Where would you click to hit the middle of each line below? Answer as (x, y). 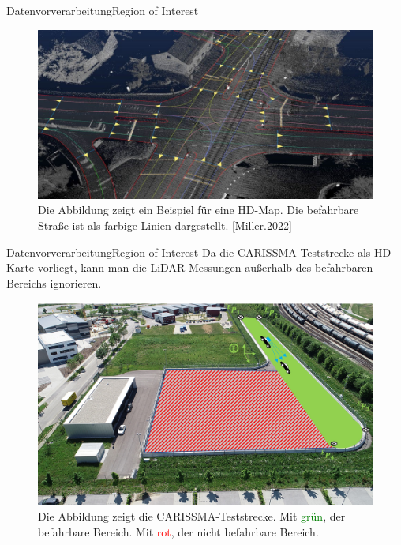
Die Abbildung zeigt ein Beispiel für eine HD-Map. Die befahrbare (199, 210)
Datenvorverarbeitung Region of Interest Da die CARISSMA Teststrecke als (189, 252)
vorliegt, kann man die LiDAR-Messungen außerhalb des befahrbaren (205, 267)
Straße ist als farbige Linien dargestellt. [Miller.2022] (165, 225)
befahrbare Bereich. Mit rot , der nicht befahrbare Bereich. (178, 531)
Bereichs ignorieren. (54, 282)
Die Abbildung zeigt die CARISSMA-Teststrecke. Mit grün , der (192, 516)
